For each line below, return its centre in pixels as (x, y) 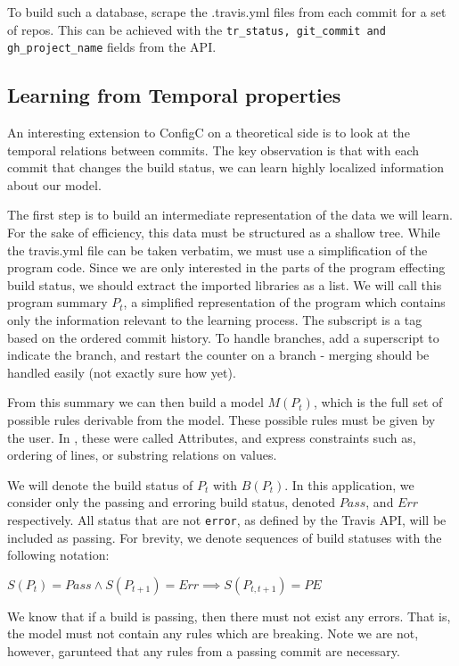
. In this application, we (349, 484)
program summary (57, 302)
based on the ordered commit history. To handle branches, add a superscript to (223, 337)
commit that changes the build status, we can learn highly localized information (225, 167)
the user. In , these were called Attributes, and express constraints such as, (212, 437)
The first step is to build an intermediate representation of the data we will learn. (230, 215)
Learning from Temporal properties (174, 95)
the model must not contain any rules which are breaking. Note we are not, (213, 633)
